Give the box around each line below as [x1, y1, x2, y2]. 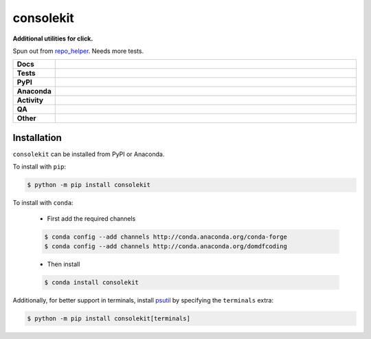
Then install [47, 260, 80, 268]
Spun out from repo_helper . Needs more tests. [12, 47, 144, 55]
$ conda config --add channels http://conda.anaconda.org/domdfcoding [44, 242, 288, 250]
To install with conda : [12, 199, 74, 207]
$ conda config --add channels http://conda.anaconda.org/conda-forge [44, 232, 288, 241]
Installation [12, 131, 62, 144]
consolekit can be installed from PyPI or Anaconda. [12, 150, 165, 158]
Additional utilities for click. [12, 34, 93, 43]
